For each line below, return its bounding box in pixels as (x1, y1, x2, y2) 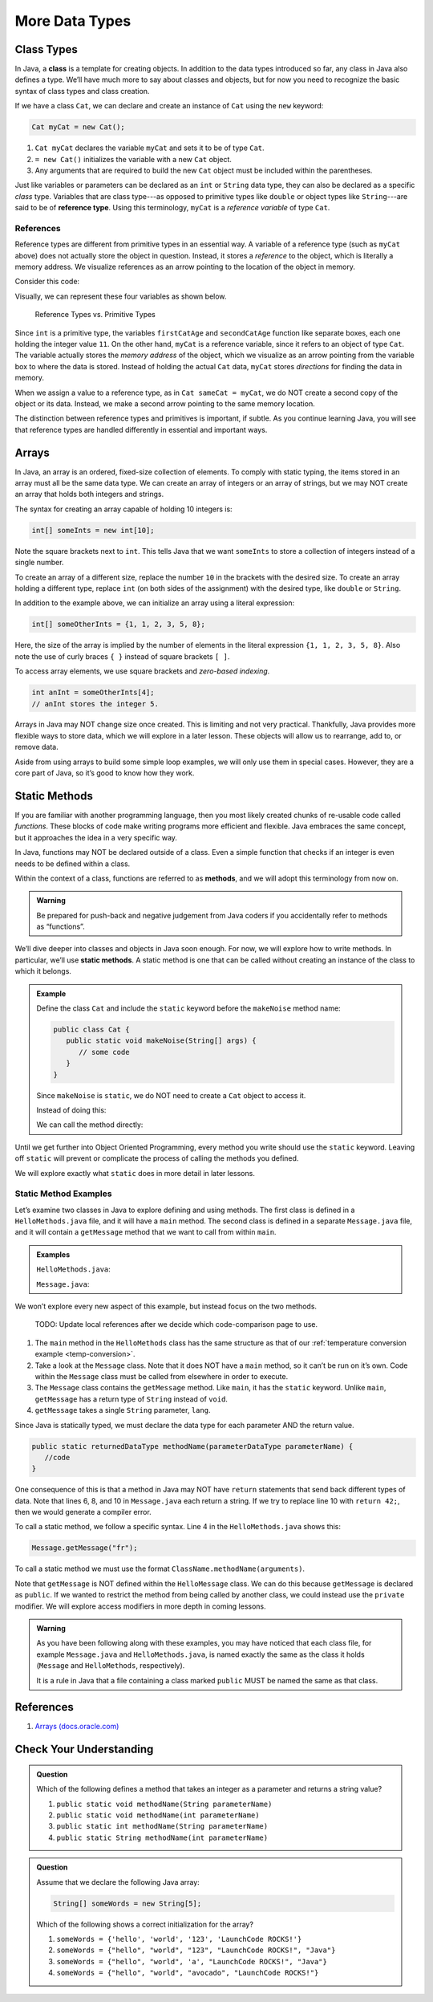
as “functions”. (36, 922, 85, 931)
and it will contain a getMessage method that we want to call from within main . (14, 1227, 277, 1237)
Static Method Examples (14, 1188, 112, 1199)
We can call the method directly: (36, 1120, 144, 1129)
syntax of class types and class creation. (14, 86, 150, 96)
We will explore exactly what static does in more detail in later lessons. (14, 1168, 256, 1178)
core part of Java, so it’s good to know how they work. (14, 768, 195, 778)
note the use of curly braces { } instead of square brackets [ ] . (14, 651, 230, 661)
